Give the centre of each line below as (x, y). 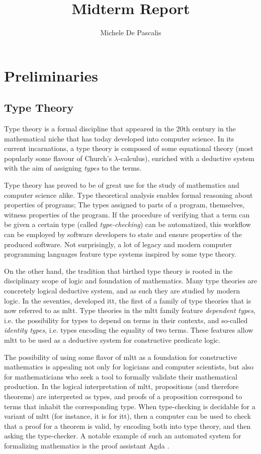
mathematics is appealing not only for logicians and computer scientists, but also (129, 367)
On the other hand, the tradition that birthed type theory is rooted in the (118, 271)
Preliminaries (51, 75)
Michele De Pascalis (131, 32)
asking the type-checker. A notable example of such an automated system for (123, 436)
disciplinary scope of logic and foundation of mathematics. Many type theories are (131, 281)
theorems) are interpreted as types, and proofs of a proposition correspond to (123, 396)
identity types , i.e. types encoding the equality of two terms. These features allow (129, 330)
